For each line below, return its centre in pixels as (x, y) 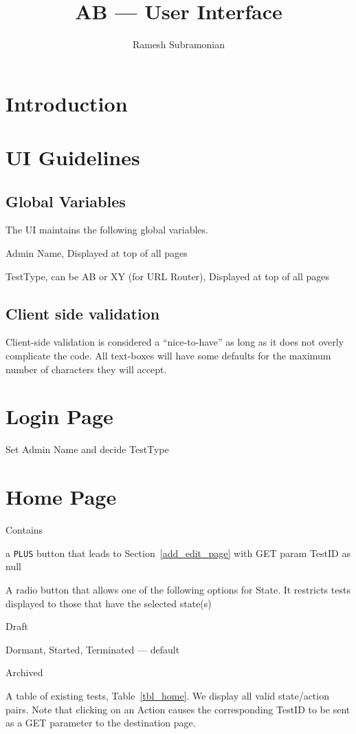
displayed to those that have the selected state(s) (109, 603)
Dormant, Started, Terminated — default (93, 649)
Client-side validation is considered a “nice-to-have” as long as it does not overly (175, 342)
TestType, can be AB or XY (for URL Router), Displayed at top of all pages (168, 276)
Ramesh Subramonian (179, 44)
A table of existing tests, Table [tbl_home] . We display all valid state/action (167, 695)
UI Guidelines (73, 157)
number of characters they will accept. (86, 369)
